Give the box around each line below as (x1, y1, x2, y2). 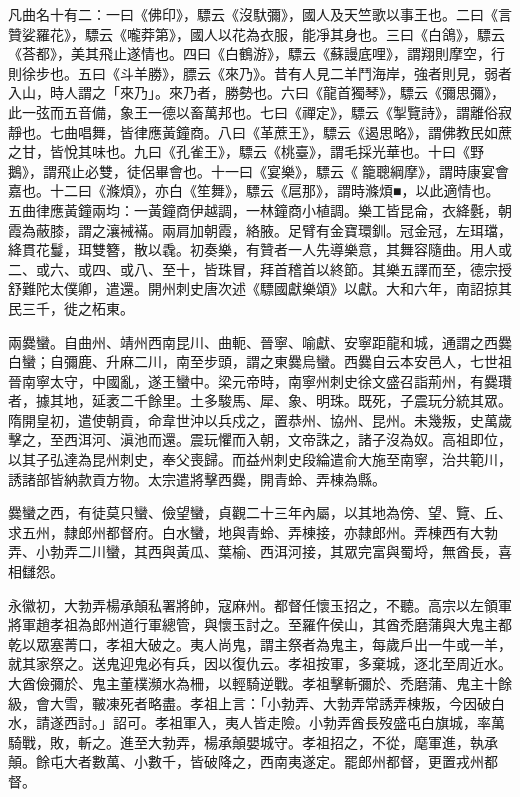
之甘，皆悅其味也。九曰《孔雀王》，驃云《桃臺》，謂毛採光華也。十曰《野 (8, 141, 484, 162)
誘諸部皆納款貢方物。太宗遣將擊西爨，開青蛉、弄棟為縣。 (8, 468, 386, 489)
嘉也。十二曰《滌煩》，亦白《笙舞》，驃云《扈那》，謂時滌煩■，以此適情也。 (8, 180, 500, 201)
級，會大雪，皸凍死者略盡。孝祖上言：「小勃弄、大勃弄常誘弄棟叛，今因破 (8, 692, 491, 713)
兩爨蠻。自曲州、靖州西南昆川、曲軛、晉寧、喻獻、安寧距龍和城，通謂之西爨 (8, 331, 512, 352)
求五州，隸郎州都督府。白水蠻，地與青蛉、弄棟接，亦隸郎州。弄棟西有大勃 (8, 521, 498, 542)
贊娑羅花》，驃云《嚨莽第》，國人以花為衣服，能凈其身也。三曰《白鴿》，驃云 (8, 23, 505, 44)
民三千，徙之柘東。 (8, 297, 134, 318)
